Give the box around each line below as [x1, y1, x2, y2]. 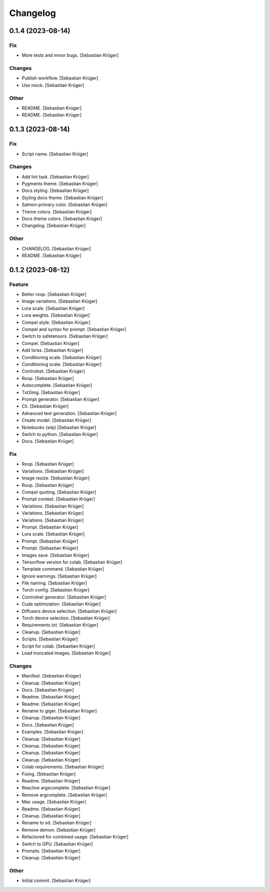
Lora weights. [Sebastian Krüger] [21, 312, 90, 318]
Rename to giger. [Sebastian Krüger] [21, 708, 97, 714]
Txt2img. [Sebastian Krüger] [21, 389, 80, 395]
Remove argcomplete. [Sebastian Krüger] [21, 791, 107, 797]
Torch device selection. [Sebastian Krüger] [21, 615, 110, 621]
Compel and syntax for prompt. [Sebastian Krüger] [21, 326, 126, 332]
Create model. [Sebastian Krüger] [21, 417, 91, 423]
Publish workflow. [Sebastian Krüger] [21, 75, 98, 81]
